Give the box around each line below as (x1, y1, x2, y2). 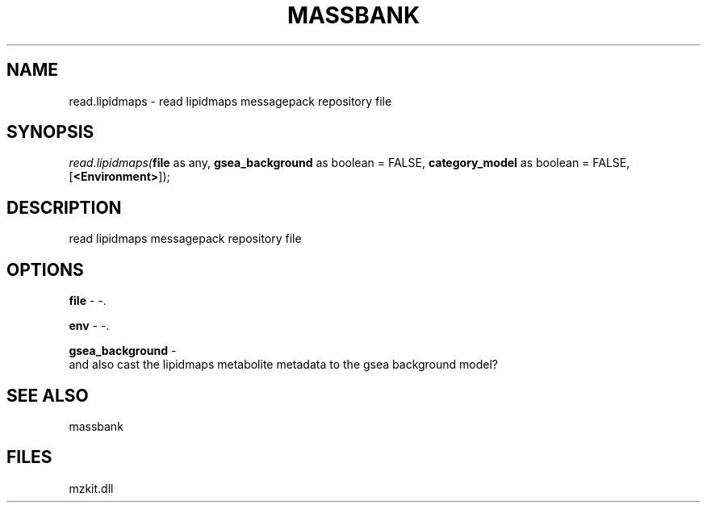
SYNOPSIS (6, 122, 94, 143)
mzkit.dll (69, 481, 114, 495)
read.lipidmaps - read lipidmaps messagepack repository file (69, 94, 392, 108)
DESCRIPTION (6, 197, 122, 218)
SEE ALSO (6, 385, 89, 406)
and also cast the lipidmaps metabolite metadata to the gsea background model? (69, 357, 499, 372)
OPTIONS (6, 259, 84, 280)
